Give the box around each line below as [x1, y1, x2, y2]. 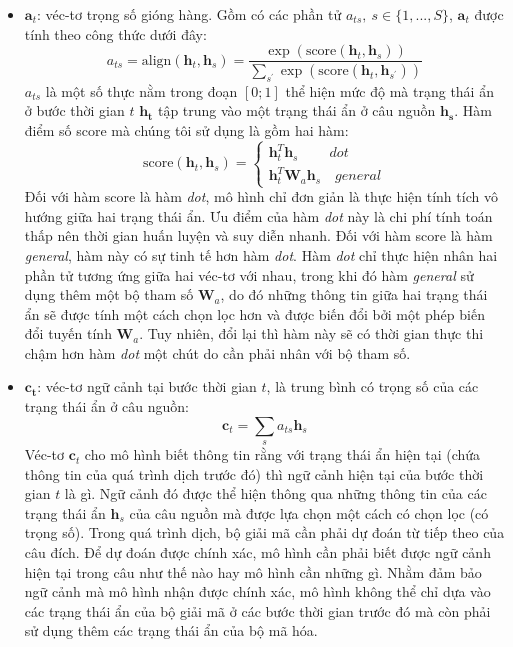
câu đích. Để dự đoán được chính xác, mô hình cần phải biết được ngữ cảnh [24, 542, 491, 563]
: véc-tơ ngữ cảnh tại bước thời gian [37, 376, 257, 397]
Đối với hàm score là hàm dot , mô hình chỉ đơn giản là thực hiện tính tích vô [24, 186, 498, 207]
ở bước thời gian [24, 100, 125, 121]
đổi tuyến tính [24, 323, 112, 344]
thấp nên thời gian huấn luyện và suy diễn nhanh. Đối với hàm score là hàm [24, 225, 493, 246]
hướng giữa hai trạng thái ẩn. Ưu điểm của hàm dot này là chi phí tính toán [24, 205, 493, 226]
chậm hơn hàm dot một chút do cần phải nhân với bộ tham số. [24, 342, 411, 363]
